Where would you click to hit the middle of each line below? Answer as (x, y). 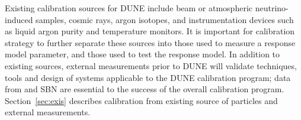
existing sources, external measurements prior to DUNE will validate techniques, (151, 65)
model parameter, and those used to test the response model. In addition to (143, 54)
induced (19, 19)
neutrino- (272, 8)
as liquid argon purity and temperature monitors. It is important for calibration (150, 31)
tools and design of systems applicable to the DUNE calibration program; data (148, 77)
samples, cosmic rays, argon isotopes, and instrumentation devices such (165, 19)
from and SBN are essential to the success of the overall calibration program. (145, 89)
